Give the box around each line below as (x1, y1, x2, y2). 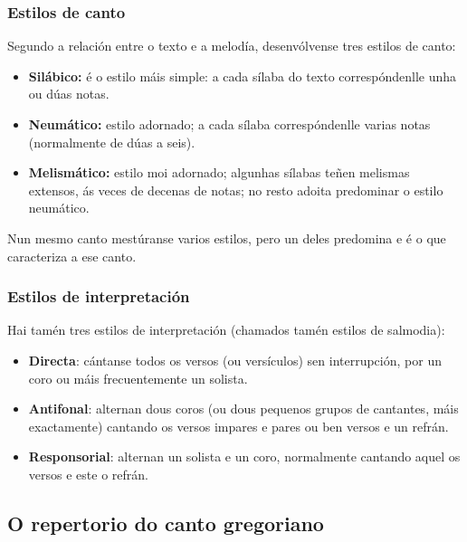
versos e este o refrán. (28, 464, 148, 483)
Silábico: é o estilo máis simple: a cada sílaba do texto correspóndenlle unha (28, 66, 457, 85)
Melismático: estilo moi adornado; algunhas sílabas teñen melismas (28, 163, 410, 182)
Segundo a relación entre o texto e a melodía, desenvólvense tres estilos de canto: (7, 36, 456, 55)
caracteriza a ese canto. (7, 246, 137, 265)
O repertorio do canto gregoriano (7, 509, 324, 537)
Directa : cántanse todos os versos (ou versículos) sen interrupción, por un (28, 350, 442, 369)
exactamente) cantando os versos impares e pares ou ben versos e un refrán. (28, 416, 449, 435)
